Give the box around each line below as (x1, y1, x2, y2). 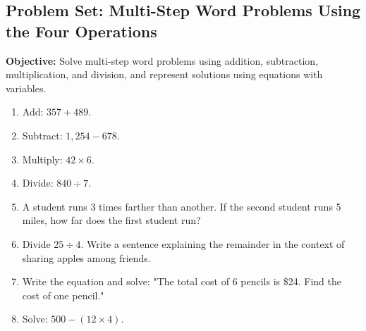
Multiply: (22, 151, 63, 166)
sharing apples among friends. (22, 250, 151, 265)
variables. (6, 80, 47, 95)
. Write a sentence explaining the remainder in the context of (80, 236, 345, 251)
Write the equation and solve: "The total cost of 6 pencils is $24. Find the (22, 274, 342, 289)
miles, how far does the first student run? (22, 213, 201, 227)
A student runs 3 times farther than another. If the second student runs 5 (22, 199, 341, 213)
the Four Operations (6, 20, 157, 42)
